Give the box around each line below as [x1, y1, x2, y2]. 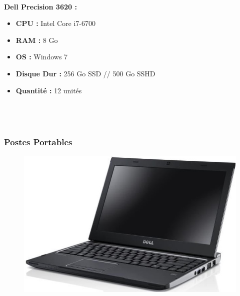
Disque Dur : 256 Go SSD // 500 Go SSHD [15, 68, 155, 78]
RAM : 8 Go [15, 34, 58, 45]
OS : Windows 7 [15, 51, 68, 62]
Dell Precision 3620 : [4, 1, 77, 11]
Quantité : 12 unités [15, 85, 82, 95]
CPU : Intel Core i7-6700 [15, 18, 96, 28]
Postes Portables [4, 135, 72, 148]
